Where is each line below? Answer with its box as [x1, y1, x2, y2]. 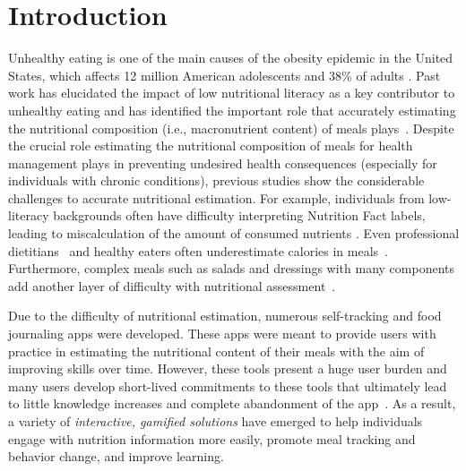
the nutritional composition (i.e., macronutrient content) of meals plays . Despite [8, 118, 454, 137]
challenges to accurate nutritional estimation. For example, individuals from [8, 188, 425, 207]
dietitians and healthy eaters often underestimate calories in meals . [8, 241, 389, 260]
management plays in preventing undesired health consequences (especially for [8, 153, 437, 172]
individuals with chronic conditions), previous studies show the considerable [8, 171, 425, 190]
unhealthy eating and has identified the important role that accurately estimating [8, 100, 456, 119]
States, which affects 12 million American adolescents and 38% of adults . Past [8, 65, 441, 84]
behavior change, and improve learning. [8, 447, 224, 466]
